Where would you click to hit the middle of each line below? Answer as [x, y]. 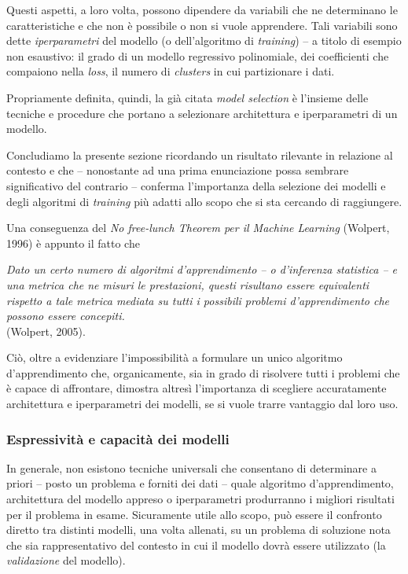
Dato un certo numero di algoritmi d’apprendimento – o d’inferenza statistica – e [202, 269]
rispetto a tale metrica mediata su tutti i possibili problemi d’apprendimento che [198, 300]
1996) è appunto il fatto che [73, 243]
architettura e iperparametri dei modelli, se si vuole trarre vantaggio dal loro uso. [202, 404]
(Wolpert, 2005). [46, 331]
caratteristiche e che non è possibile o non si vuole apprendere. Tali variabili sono [202, 25]
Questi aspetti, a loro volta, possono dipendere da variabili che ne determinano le [202, 9]
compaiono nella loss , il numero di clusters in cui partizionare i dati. [171, 71]
